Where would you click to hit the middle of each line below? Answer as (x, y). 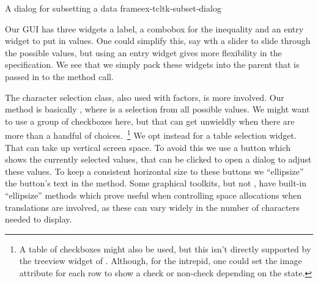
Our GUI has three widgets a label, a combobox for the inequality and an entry (154, 28)
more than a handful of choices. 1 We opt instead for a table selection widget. (151, 134)
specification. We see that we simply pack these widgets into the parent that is (152, 64)
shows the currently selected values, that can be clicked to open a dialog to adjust (158, 159)
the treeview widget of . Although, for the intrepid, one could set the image (161, 261)
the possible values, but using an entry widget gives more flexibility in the (143, 52)
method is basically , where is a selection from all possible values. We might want (157, 109)
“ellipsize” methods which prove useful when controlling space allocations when (153, 195)
